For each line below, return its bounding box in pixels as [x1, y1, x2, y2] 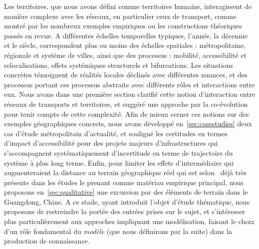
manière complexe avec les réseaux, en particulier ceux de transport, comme [4, 10, 237, 21]
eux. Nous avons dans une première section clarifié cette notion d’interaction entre [4, 89, 256, 99]
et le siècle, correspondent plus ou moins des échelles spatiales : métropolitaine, [4, 40, 246, 50]
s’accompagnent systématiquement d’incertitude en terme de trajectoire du [4, 147, 233, 158]
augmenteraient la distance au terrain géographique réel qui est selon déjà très [4, 167, 247, 178]
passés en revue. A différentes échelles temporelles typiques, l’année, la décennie [4, 30, 248, 40]
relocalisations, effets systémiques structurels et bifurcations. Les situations [4, 59, 233, 70]
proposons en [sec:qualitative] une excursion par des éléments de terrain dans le [4, 187, 248, 197]
